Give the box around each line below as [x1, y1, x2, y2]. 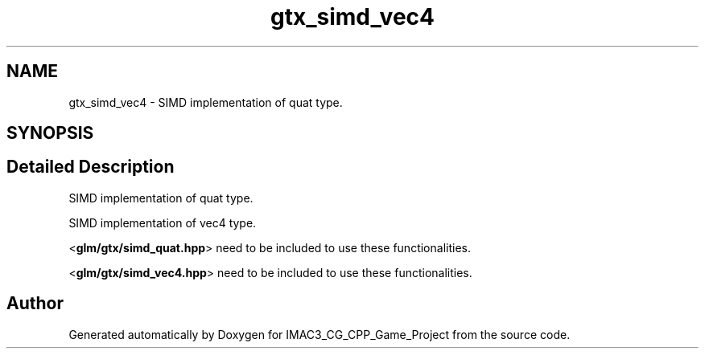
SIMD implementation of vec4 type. [68, 215, 257, 230]
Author [6, 293, 64, 314]
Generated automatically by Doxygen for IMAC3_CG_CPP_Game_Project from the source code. [68, 327, 571, 341]
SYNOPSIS [6, 123, 94, 144]
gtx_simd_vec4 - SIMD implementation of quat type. [68, 95, 343, 109]
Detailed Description [6, 157, 175, 177]
